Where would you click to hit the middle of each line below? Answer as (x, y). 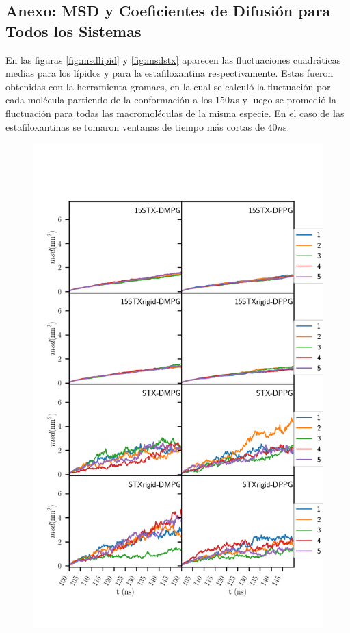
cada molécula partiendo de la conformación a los (109, 100)
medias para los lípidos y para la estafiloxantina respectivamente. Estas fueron (170, 73)
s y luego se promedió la (286, 100)
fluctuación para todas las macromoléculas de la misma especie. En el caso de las (175, 113)
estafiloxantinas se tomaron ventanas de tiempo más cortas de (135, 126)
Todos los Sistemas (73, 30)
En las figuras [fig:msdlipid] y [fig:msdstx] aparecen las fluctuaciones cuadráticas (173, 59)
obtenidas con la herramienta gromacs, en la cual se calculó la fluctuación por (168, 86)
